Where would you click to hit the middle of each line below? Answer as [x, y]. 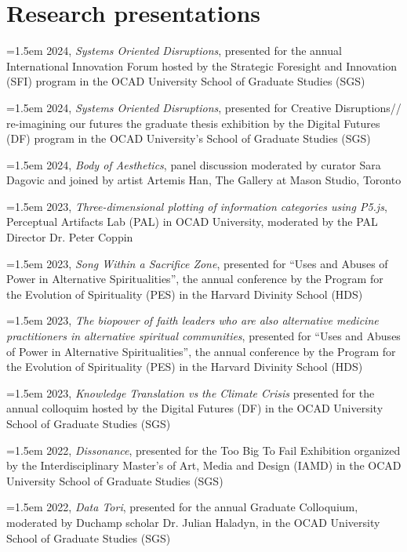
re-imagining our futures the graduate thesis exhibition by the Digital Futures [193, 123]
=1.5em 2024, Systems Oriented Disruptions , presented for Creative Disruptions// [204, 107]
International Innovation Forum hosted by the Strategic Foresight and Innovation [202, 65]
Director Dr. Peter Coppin [70, 237]
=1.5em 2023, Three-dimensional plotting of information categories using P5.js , [197, 206]
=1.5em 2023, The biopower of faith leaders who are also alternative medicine [193, 320]
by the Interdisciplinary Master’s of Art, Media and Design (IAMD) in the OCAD [204, 465]
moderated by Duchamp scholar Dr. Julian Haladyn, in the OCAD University [193, 522]
